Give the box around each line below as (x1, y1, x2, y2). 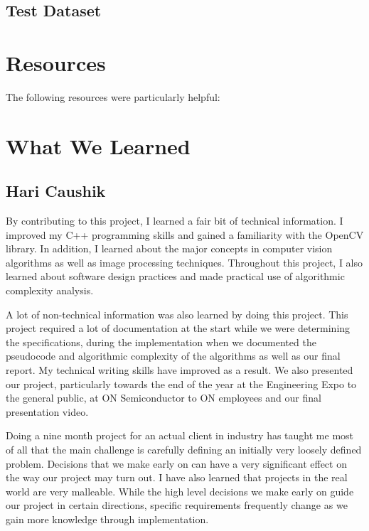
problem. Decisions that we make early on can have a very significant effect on (6, 456, 347, 471)
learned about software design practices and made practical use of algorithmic (6, 269, 345, 284)
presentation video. (6, 404, 89, 419)
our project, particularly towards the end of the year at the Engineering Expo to (6, 376, 357, 391)
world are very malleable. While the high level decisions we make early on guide (6, 483, 354, 498)
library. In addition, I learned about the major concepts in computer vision (6, 241, 333, 256)
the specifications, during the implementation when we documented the (6, 334, 316, 349)
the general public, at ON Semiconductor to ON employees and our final (6, 390, 321, 405)
